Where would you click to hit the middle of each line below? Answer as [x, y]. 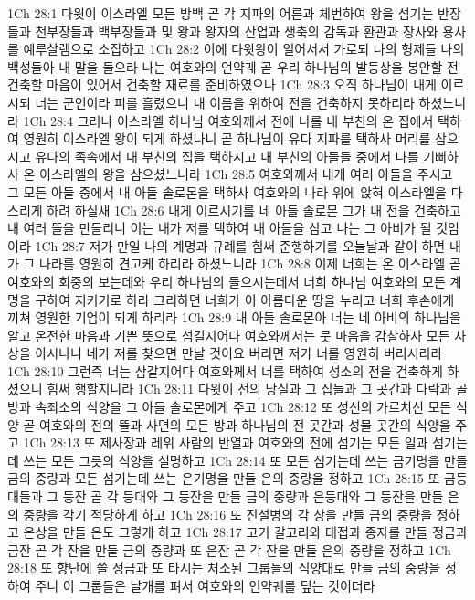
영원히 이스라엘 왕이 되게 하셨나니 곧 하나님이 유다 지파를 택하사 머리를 [227, 138]
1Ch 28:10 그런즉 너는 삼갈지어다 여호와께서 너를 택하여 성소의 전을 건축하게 [225, 370]
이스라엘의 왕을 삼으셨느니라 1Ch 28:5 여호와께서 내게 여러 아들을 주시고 [246, 174]
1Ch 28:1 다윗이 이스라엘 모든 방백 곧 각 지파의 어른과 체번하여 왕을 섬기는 [221, 13]
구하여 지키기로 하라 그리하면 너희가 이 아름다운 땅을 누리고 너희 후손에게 [245, 299]
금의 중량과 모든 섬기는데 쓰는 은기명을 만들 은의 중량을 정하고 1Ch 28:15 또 [224, 478]
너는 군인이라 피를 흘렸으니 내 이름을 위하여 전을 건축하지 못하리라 [225, 102]
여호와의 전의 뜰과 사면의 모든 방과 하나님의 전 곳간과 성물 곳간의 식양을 [245, 424]
